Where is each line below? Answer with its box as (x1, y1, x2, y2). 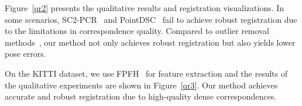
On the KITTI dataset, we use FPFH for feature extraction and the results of (5, 67, 288, 79)
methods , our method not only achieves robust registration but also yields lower (5, 36, 296, 48)
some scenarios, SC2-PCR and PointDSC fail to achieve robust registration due (5, 13, 297, 25)
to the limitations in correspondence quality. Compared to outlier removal (5, 25, 269, 37)
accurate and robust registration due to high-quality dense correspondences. (5, 90, 277, 102)
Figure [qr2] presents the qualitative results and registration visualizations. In (5, 2, 284, 13)
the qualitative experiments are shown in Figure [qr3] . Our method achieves (5, 78, 278, 91)
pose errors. (5, 47, 46, 60)
